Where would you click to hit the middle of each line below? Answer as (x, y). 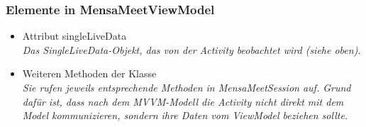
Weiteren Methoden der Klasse (89, 73)
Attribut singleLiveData (74, 36)
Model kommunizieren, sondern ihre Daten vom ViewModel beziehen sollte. (185, 115)
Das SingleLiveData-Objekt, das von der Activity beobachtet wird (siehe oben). (192, 49)
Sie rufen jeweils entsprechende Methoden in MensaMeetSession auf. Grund (187, 87)
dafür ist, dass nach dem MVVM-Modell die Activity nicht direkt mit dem (183, 101)
